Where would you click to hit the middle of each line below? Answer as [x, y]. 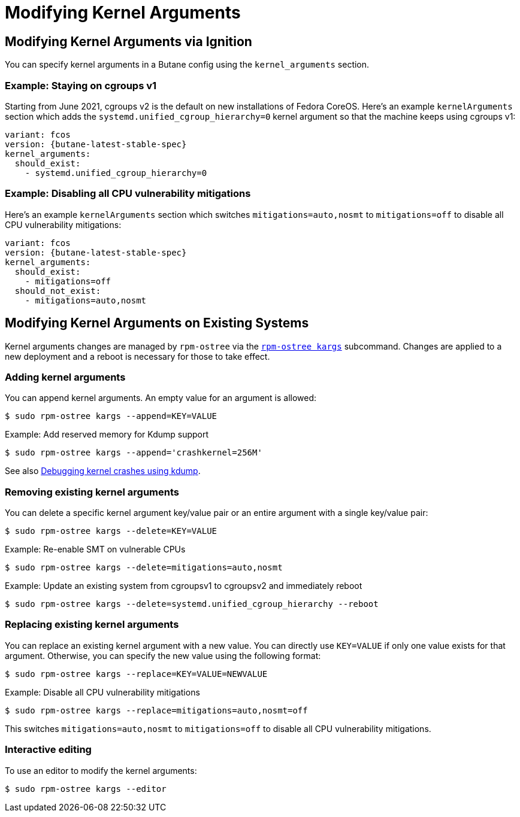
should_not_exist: [58, 291]
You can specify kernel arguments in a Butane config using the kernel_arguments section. [187, 65]
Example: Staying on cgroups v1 [81, 85]
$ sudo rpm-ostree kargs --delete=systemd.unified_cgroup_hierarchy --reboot [192, 604]
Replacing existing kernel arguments [92, 625]
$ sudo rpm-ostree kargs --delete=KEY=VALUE [111, 531]
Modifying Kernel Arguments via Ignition [129, 41]
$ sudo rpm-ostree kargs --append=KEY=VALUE [111, 416]
